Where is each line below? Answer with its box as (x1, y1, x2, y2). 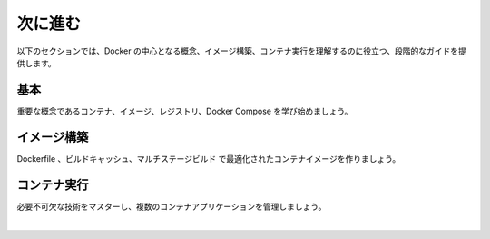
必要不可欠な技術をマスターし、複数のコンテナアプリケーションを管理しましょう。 (16, 201, 327, 212)
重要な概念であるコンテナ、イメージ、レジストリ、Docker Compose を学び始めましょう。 (16, 105, 353, 116)
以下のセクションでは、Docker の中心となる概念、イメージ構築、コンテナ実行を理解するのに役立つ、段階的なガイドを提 (16, 45, 466, 56)
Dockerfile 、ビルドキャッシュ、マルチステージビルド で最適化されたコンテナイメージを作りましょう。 (16, 153, 401, 164)
